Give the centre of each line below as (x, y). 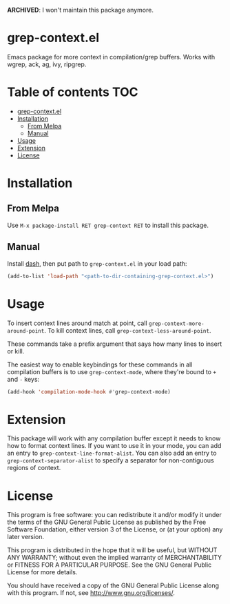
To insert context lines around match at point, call (77, 323)
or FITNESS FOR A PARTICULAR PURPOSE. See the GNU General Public (109, 565)
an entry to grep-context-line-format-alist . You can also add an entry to (112, 453)
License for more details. (42, 572)
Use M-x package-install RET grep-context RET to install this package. (108, 225)
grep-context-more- (176, 324)
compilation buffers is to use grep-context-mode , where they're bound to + (112, 371)
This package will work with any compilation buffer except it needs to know (114, 438)
